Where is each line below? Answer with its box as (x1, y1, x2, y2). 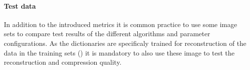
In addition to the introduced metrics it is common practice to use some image (4, 19, 237, 29)
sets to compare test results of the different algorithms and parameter (4, 28, 210, 39)
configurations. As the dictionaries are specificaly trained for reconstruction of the (4, 38, 247, 48)
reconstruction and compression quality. (4, 57, 122, 67)
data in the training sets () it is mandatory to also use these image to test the (4, 47, 235, 57)
